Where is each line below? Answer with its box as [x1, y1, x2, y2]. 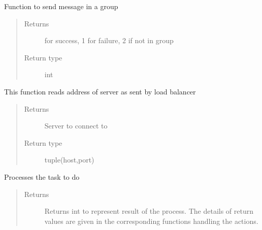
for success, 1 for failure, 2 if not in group [44, 35, 174, 46]
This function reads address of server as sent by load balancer [4, 86, 196, 96]
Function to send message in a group [4, 1, 118, 11]
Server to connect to [44, 120, 108, 131]
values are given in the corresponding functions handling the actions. [44, 215, 258, 226]
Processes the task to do [4, 171, 80, 182]
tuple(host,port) [44, 154, 94, 165]
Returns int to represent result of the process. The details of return [44, 206, 253, 216]
